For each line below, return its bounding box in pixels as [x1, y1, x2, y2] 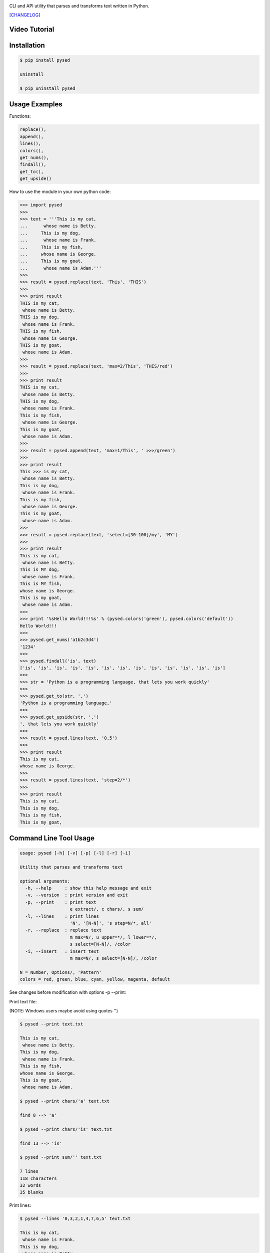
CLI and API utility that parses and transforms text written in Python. [9, 3, 149, 9]
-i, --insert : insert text [25, 948, 99, 954]
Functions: [9, 113, 31, 119]
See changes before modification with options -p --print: [9, 989, 126, 995]
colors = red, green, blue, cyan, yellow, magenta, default [19, 976, 170, 982]
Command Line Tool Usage [9, 833, 95, 842]
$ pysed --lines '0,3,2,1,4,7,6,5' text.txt [19, 1216, 131, 1221]
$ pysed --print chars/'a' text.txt [19, 1098, 110, 1104]
